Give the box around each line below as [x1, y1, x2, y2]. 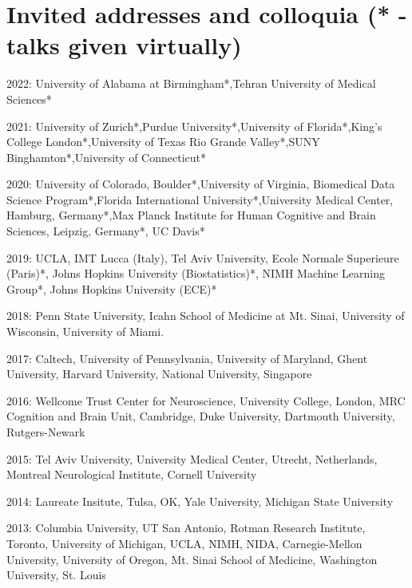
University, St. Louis [6, 566, 106, 583]
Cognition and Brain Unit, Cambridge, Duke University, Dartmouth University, [6, 408, 395, 424]
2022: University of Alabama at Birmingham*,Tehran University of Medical [6, 75, 376, 92]
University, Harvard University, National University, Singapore [6, 365, 312, 382]
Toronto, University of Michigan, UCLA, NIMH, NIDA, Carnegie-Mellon [6, 535, 362, 551]
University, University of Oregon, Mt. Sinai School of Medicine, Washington [6, 551, 378, 567]
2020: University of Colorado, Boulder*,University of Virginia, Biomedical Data [6, 176, 395, 192]
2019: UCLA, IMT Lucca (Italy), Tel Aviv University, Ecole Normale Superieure [6, 249, 399, 266]
